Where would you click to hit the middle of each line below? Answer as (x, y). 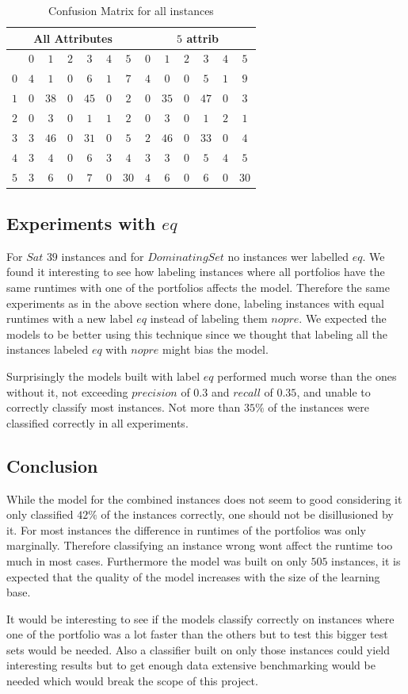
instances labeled (48, 349)
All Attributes (73, 38)
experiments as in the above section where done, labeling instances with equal (195, 303)
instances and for (103, 256)
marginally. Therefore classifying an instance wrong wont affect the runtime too (200, 545)
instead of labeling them (209, 318)
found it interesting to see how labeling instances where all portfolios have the (196, 272)
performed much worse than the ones (307, 376)
